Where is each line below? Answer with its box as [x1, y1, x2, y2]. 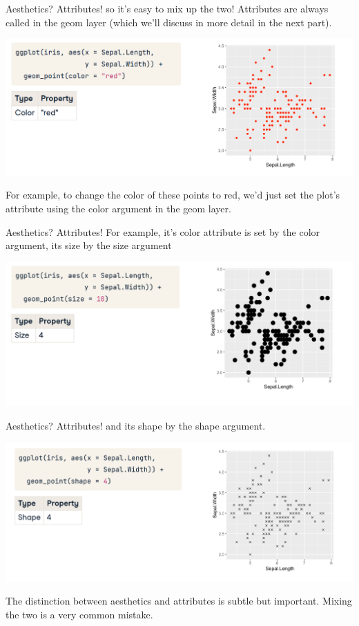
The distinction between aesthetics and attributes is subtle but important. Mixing [6, 593, 352, 608]
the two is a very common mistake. [6, 607, 153, 621]
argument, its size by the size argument [6, 238, 172, 252]
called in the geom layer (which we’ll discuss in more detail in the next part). [6, 15, 332, 29]
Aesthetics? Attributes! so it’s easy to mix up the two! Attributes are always [6, 1, 329, 15]
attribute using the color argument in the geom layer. [6, 201, 231, 215]
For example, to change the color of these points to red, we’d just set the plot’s [6, 187, 340, 202]
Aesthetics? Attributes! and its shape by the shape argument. [6, 418, 266, 432]
